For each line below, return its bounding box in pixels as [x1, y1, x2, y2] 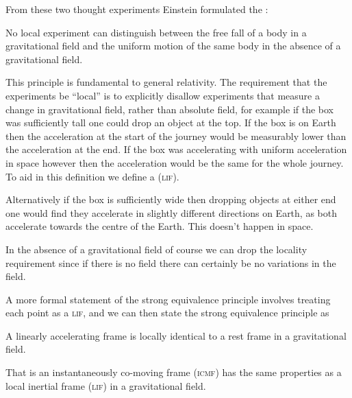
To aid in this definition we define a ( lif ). [5, 169, 179, 183]
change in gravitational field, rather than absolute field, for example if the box [5, 102, 334, 116]
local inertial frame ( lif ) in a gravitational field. [5, 378, 206, 393]
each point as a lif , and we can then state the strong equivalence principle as [5, 305, 329, 320]
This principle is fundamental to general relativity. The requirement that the [5, 75, 327, 89]
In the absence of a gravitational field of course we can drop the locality [5, 242, 307, 256]
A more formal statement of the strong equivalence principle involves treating [5, 292, 331, 306]
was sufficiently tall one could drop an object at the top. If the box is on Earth [5, 115, 336, 130]
